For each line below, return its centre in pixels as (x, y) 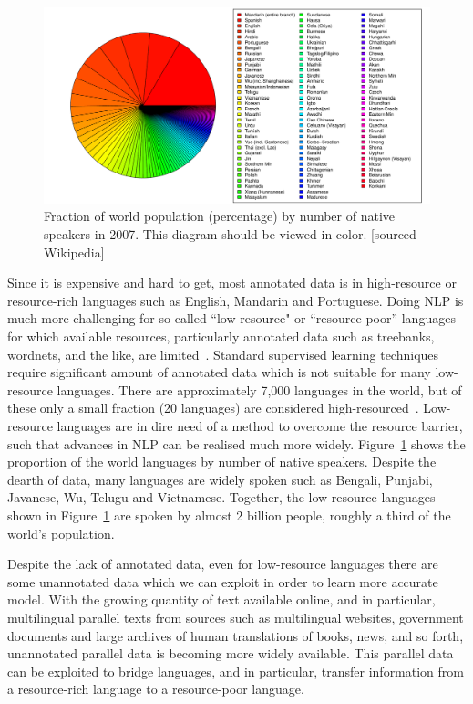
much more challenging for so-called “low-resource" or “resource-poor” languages (231, 318)
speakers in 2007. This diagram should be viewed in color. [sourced (230, 234)
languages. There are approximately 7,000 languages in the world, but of (259, 389)
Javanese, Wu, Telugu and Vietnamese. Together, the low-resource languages (221, 497)
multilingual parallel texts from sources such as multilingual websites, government (236, 617)
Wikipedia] (74, 252)
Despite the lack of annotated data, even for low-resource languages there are (223, 564)
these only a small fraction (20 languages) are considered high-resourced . (213, 408)
